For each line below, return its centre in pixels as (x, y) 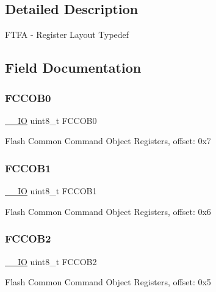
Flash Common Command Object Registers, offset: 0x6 (108, 211)
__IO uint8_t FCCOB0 (51, 120)
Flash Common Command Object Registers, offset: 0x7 (108, 141)
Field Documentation (73, 68)
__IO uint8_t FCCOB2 (51, 261)
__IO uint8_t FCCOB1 (51, 191)
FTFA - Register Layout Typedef (67, 35)
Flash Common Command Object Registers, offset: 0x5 (108, 282)
